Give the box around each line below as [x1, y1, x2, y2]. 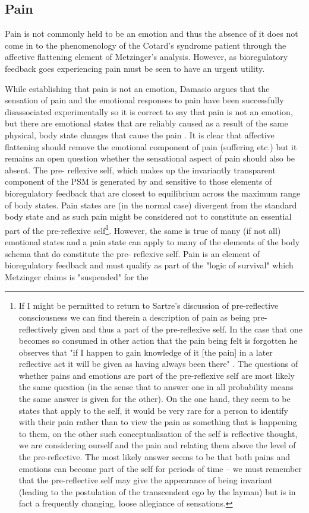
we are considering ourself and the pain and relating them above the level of [18, 439, 296, 451]
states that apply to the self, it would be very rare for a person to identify [18, 404, 288, 416]
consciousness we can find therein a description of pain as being [18, 311, 250, 323]
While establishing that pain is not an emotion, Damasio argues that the [5, 82, 270, 94]
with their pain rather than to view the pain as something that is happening [18, 416, 297, 428]
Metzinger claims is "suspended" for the [5, 270, 149, 283]
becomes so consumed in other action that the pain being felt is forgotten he [18, 334, 298, 347]
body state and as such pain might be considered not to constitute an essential [5, 210, 292, 223]
